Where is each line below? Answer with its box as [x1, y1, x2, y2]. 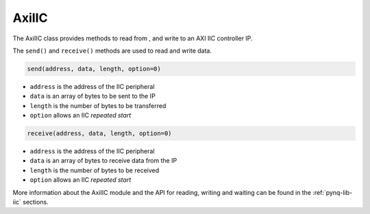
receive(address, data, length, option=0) [27, 130, 172, 137]
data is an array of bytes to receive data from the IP [29, 157, 177, 165]
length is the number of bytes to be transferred [29, 101, 166, 109]
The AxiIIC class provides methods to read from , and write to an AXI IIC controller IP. [12, 34, 253, 42]
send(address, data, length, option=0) [27, 65, 161, 72]
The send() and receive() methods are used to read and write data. [12, 46, 212, 55]
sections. [23, 198, 49, 206]
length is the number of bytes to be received [29, 166, 160, 174]
